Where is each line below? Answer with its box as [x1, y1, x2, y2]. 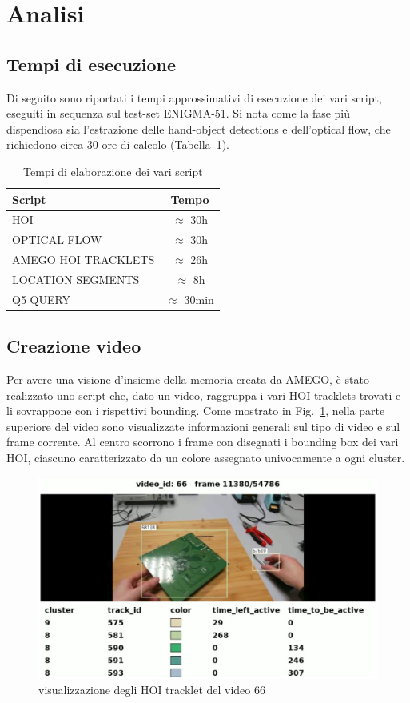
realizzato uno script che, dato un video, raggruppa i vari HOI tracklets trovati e [6, 386, 401, 403]
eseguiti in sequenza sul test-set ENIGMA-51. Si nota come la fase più [6, 105, 351, 122]
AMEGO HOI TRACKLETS [12, 251, 155, 268]
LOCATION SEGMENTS [12, 270, 140, 287]
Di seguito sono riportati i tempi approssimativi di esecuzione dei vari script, [6, 89, 382, 106]
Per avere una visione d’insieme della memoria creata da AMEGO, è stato [6, 371, 369, 388]
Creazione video [6, 334, 141, 358]
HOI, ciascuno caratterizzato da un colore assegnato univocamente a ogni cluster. [6, 449, 405, 466]
